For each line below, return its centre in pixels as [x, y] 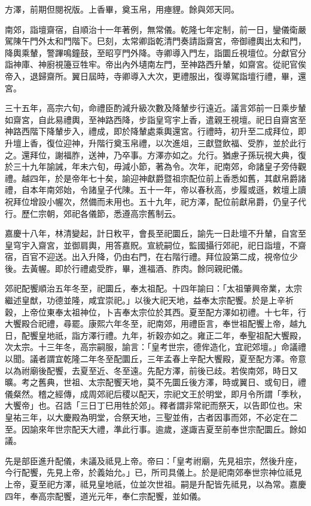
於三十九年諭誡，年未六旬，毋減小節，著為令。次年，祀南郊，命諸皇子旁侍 [151, 166]
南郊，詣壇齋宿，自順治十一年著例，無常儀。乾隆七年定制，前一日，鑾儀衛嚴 [155, 29]
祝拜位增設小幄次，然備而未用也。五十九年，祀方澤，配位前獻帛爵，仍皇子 [151, 201]
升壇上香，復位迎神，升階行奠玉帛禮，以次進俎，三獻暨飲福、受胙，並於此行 [155, 142]
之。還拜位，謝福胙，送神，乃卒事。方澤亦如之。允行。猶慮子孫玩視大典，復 [155, 154]
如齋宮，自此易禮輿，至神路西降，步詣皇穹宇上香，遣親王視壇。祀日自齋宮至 [155, 119]
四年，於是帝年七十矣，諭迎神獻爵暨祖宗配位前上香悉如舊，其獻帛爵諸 [168, 178]
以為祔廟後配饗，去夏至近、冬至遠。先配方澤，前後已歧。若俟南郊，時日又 [151, 370]
